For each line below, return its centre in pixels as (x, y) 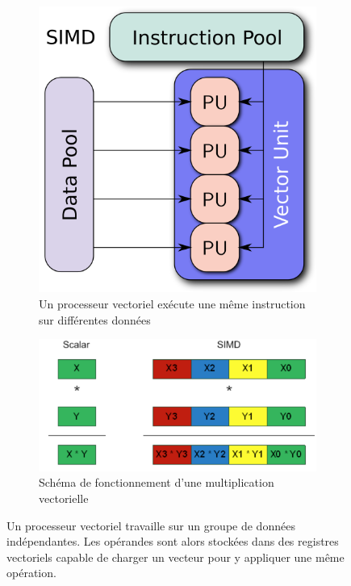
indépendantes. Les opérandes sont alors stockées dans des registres (173, 541)
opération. (31, 573)
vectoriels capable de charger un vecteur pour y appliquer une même (175, 557)
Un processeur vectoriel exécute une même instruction (172, 303)
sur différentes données (95, 319)
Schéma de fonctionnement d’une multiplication (157, 482)
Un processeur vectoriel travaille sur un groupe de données (151, 525)
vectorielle (64, 498)
